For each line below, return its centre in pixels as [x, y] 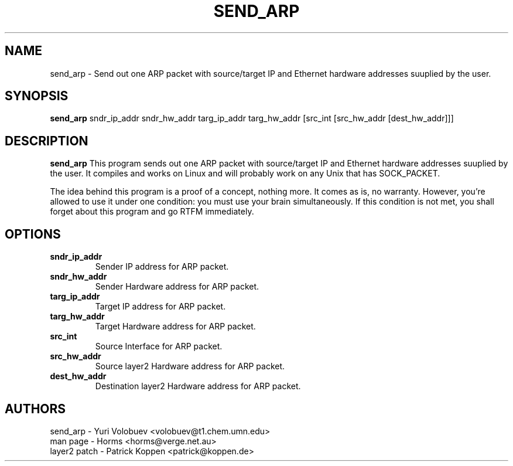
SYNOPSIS [37, 96]
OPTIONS [33, 234]
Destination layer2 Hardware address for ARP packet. [198, 386]
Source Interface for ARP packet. [159, 346]
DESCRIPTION [47, 141]
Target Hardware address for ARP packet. [175, 326]
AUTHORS [35, 409]
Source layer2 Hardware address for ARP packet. [190, 366]
